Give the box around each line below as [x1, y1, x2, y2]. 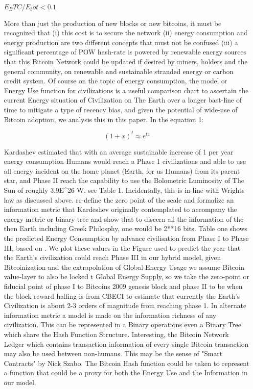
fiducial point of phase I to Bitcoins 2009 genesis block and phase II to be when [4, 281, 243, 291]
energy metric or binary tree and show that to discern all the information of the [4, 213, 244, 224]
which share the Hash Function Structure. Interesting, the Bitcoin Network [4, 329, 229, 339]
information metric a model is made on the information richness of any [4, 310, 216, 320]
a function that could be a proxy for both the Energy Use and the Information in [4, 367, 248, 378]
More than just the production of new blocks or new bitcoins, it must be [4, 18, 222, 28]
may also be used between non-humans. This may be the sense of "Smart [4, 348, 223, 359]
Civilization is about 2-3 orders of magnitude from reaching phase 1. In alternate [4, 300, 247, 311]
